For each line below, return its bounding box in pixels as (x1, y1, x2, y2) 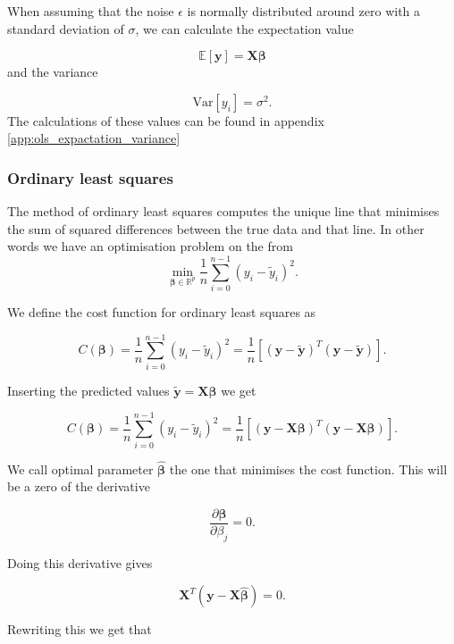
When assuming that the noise (7, 2, 174, 20)
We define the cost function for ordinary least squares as (7, 303, 316, 322)
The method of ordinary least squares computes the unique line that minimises (7, 202, 440, 221)
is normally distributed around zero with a (187, 2, 421, 20)
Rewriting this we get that (7, 620, 152, 639)
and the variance (7, 63, 98, 81)
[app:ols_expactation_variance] (7, 129, 181, 147)
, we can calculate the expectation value (135, 19, 354, 38)
